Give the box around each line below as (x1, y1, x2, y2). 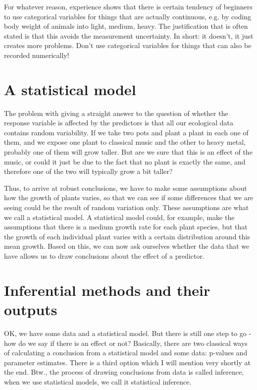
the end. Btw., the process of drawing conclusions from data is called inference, (4, 367, 244, 377)
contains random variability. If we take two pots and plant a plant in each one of (4, 127, 249, 137)
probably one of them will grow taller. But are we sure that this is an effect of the (4, 147, 253, 157)
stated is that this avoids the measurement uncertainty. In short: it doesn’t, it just (4, 30, 254, 41)
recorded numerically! (4, 50, 69, 60)
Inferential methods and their (4, 279, 210, 300)
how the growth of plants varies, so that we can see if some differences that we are (4, 192, 254, 203)
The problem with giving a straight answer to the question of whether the (4, 108, 228, 118)
